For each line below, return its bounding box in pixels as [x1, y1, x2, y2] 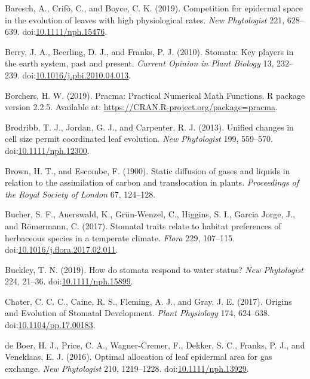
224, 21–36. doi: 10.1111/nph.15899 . [5, 275, 133, 287]
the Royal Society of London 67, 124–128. [5, 187, 156, 200]
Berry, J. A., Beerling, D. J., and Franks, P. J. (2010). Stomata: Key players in [5, 45, 294, 57]
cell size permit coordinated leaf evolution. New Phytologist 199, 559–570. [5, 132, 273, 145]
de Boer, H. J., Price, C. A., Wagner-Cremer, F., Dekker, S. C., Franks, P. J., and [5, 338, 305, 351]
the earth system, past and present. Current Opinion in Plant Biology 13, [5, 57, 274, 69]
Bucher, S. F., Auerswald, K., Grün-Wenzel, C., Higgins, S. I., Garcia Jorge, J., [5, 208, 295, 220]
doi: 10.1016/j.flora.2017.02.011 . [5, 243, 118, 256]
